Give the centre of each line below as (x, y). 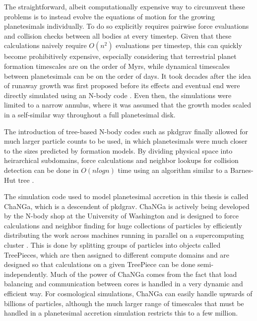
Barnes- (242, 170)
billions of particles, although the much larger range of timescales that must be (124, 303)
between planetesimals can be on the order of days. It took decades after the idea (128, 76)
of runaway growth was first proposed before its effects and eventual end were (122, 85)
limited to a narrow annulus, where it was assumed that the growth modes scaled (128, 105)
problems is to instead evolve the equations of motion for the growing (110, 16)
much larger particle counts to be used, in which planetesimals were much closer (126, 141)
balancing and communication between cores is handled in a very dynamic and (124, 284)
